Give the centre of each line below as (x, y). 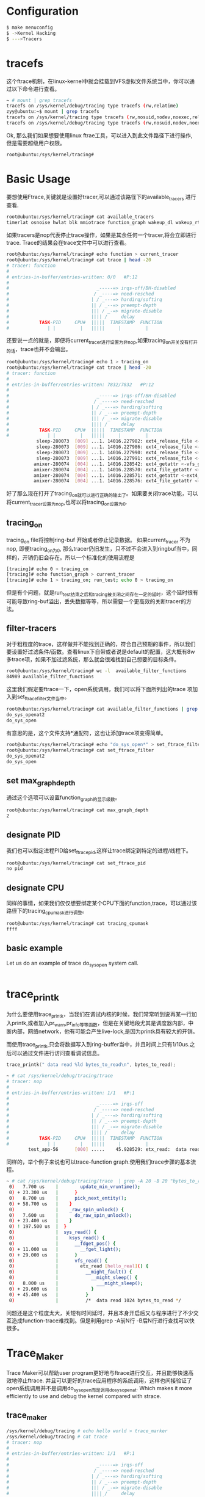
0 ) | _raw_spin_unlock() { (66, 1209)
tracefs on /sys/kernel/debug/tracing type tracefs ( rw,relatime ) (92, 106)
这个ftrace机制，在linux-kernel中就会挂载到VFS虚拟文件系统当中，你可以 (98, 81)
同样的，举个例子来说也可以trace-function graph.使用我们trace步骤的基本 (99, 1162)
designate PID (34, 835)
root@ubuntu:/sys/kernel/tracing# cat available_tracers (80, 217)
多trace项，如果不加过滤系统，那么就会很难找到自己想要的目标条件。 (93, 659)
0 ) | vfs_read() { (58, 1261)
